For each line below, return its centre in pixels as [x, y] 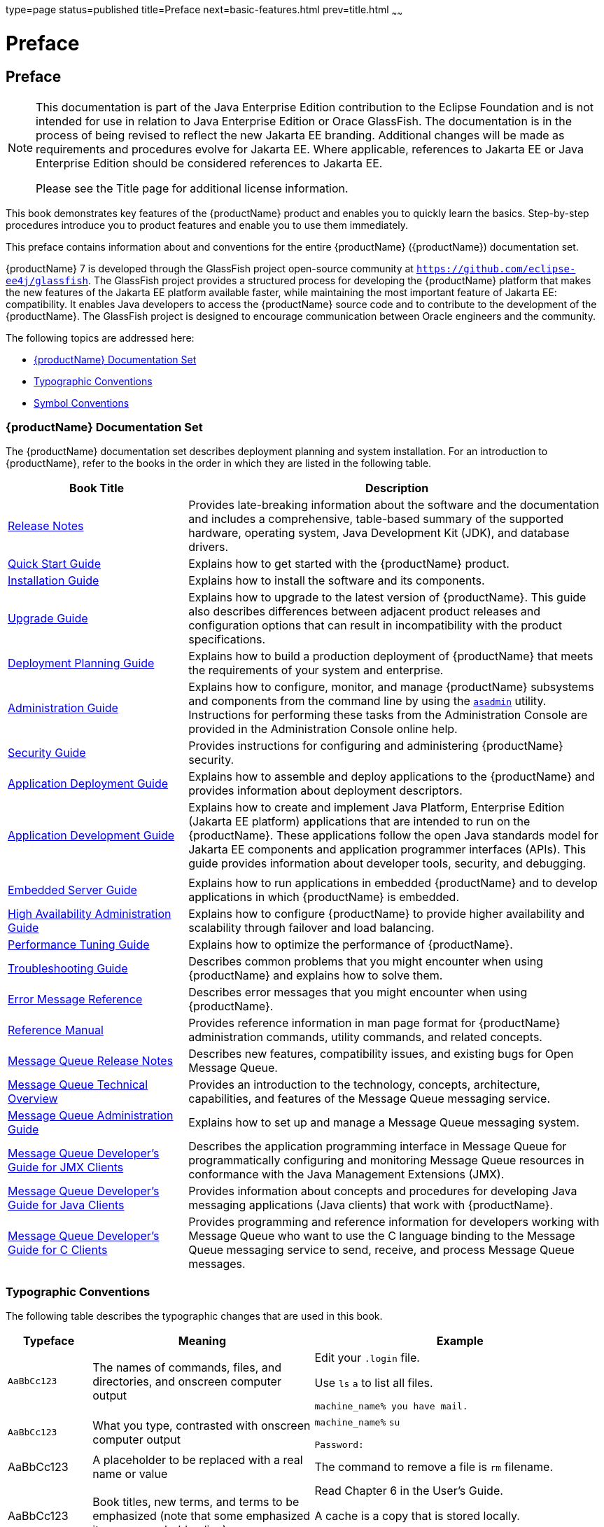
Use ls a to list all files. [374, 1383]
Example [460, 1341]
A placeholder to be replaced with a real [198, 1460]
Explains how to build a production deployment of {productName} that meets [391, 656]
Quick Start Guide [54, 564]
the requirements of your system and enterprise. [316, 670]
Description [397, 488]
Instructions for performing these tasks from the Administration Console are [388, 715]
